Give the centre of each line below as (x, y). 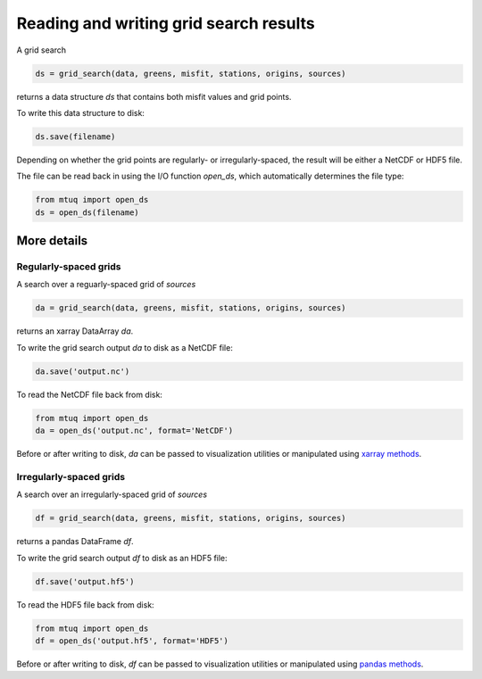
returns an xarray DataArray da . (75, 331)
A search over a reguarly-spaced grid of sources (106, 285)
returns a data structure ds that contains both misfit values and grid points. (154, 96)
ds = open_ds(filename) (87, 212)
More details (52, 241)
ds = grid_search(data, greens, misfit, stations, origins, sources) (191, 73)
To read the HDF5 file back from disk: (86, 604)
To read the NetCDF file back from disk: (89, 394)
